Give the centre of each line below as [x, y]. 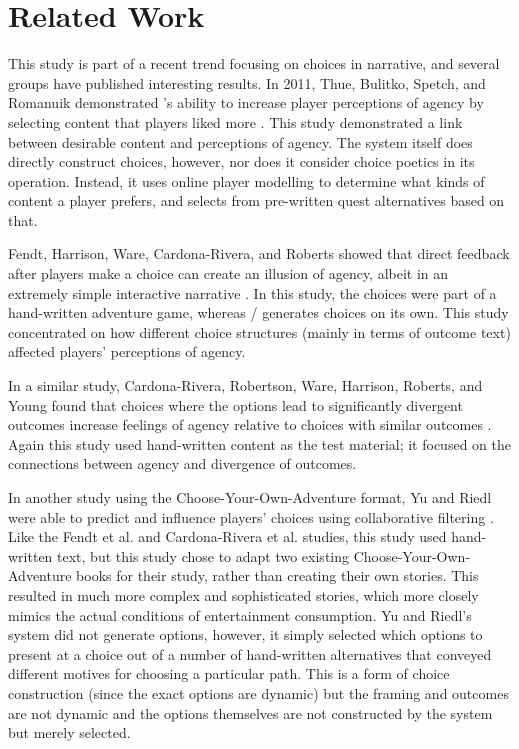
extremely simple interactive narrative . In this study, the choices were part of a [252, 292]
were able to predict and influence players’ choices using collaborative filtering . [251, 516]
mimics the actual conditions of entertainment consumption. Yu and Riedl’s [240, 614]
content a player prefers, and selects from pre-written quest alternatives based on [256, 200]
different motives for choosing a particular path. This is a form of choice [229, 673]
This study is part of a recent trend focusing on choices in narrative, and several [254, 63]
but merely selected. [69, 732]
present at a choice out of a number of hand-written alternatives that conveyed [250, 653]
